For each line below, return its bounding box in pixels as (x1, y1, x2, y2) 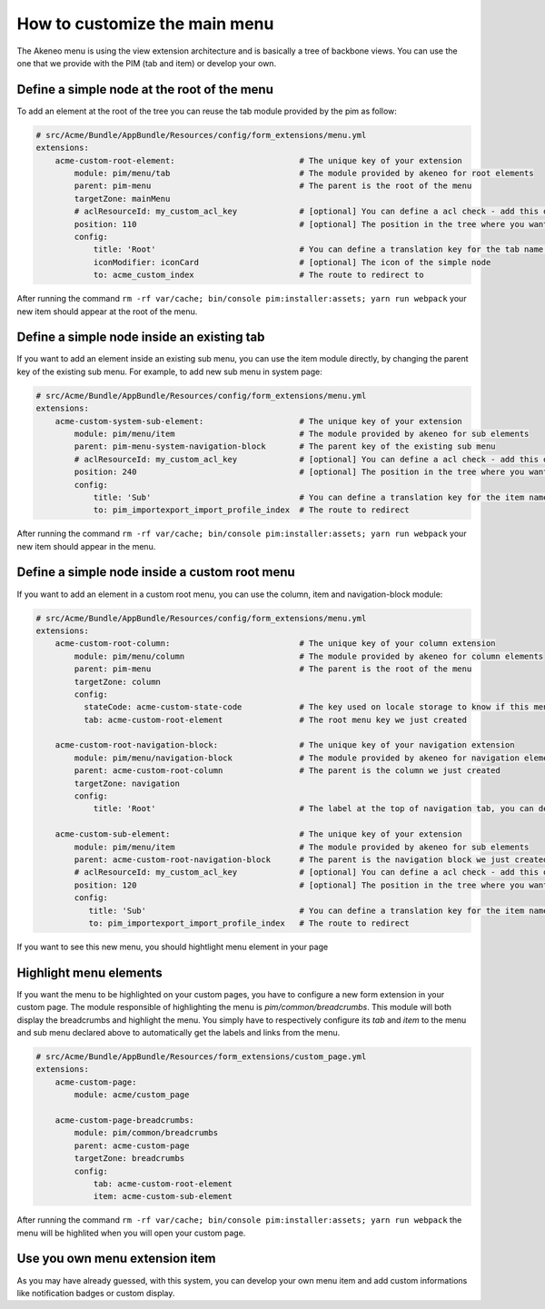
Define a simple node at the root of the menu (16, 82, 274, 97)
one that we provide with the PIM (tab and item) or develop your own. (16, 57, 277, 68)
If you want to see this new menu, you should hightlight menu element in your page (16, 941, 329, 952)
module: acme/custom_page (74, 1090, 190, 1100)
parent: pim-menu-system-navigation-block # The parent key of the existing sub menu (74, 441, 496, 451)
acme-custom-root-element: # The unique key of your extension (54, 155, 462, 165)
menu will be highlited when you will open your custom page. (16, 1227, 246, 1238)
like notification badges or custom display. (16, 1287, 175, 1298)
